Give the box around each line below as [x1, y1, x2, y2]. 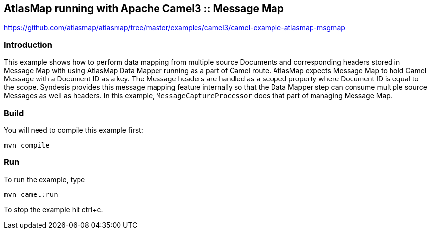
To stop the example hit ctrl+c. [4, 205, 103, 214]
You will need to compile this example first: [4, 125, 143, 134]
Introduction [4, 39, 52, 50]
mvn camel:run [4, 190, 58, 198]
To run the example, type [4, 175, 85, 184]
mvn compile [4, 141, 50, 149]
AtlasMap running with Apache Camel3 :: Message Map [4, 2, 284, 15]
